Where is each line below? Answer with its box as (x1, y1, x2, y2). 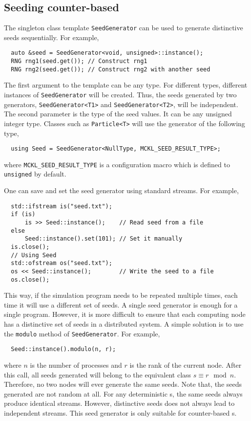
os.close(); (11, 276, 50, 283)
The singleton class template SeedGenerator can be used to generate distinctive (4, 22, 243, 33)
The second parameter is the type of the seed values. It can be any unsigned (4, 109, 232, 119)
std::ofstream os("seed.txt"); (11, 260, 112, 267)
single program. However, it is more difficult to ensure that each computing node (4, 309, 246, 319)
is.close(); (11, 244, 50, 251)
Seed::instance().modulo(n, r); (11, 346, 116, 353)
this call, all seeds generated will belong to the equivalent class (4, 369, 191, 379)
